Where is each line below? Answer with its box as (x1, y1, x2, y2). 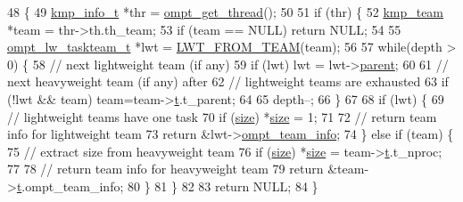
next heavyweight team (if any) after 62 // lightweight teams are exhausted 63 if (7, 72, 449, 91)
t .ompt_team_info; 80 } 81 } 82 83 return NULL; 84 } (16, 176, 318, 195)
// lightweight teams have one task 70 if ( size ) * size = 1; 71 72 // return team (7, 107, 437, 125)
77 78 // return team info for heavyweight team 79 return (7, 159, 324, 178)
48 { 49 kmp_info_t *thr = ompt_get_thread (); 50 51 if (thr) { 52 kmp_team (7, 3, 444, 20)
